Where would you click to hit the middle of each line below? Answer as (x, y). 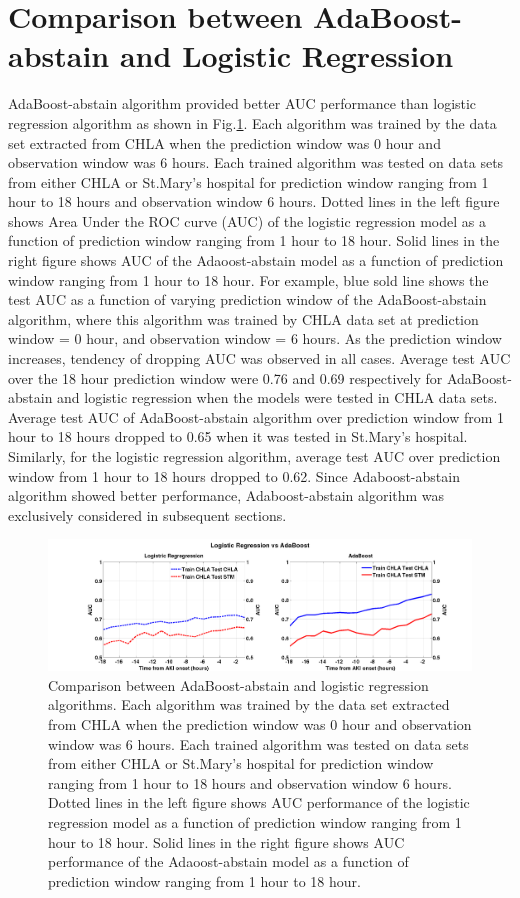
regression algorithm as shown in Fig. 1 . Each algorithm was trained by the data (252, 122)
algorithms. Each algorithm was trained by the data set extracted (249, 704)
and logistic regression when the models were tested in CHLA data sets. (277, 397)
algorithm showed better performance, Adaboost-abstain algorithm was (226, 495)
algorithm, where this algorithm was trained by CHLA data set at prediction (243, 318)
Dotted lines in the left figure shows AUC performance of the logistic (259, 802)
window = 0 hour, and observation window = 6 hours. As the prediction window (255, 338)
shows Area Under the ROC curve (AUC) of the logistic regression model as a (247, 220)
